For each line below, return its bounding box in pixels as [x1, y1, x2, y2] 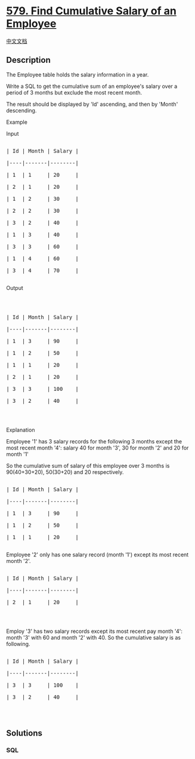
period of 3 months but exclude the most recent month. [6, 88, 143, 96]
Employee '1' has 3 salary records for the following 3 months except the [6, 437, 182, 445]
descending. [6, 106, 37, 114]
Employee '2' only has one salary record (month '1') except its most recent [6, 551, 189, 558]
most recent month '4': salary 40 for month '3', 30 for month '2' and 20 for [6, 444, 189, 451]
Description [6, 55, 51, 65]
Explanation [6, 426, 35, 433]
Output [6, 284, 23, 291]
